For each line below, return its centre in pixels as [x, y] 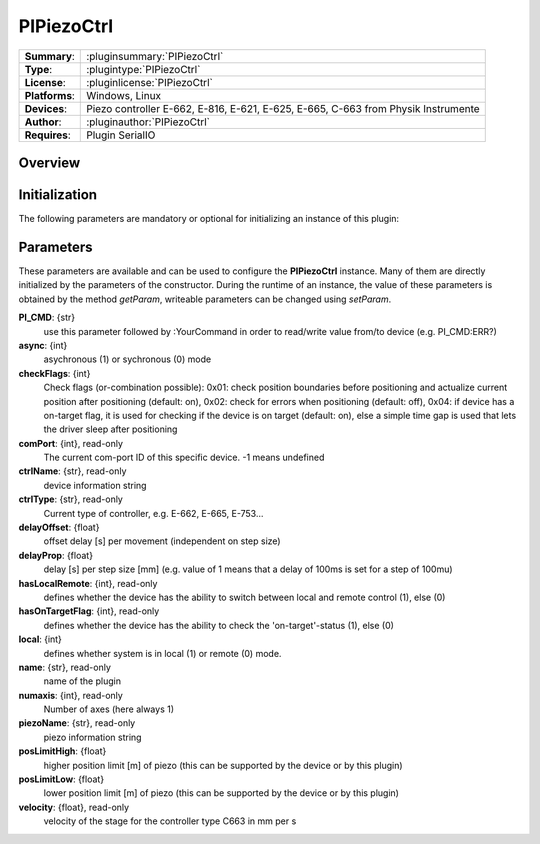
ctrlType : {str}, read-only [71, 499]
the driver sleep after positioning [110, 429]
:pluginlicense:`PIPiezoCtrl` [150, 82]
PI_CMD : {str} [47, 317]
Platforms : [49, 95]
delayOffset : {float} [59, 527]
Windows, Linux [124, 95]
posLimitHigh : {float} [62, 751]
